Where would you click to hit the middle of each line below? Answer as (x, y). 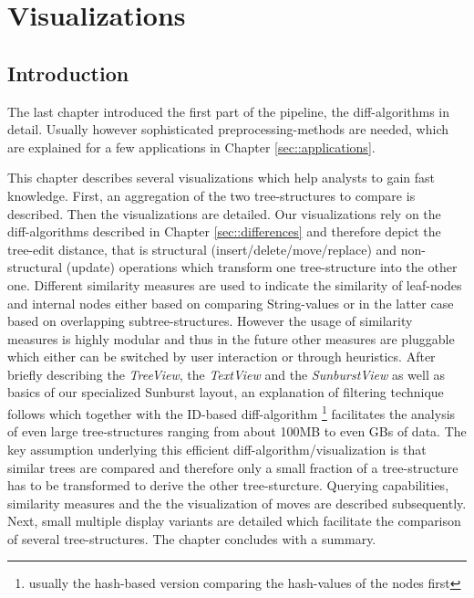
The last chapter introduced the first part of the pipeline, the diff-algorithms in (229, 111)
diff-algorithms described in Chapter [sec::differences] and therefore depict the (224, 231)
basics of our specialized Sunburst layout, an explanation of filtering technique (226, 392)
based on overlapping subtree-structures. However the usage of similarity (210, 321)
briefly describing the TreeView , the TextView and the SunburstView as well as (226, 374)
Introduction (68, 73)
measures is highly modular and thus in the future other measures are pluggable (231, 338)
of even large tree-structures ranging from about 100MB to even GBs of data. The (237, 431)
